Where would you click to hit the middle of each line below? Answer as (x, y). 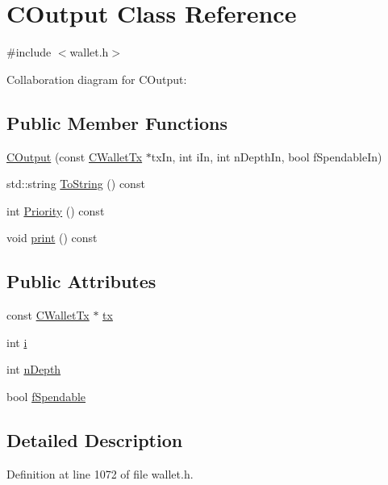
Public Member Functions (117, 122)
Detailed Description (95, 439)
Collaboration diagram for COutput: (97, 79)
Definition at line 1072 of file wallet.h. (100, 473)
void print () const (52, 238)
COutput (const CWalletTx (75, 156)
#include (29, 52)
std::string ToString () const (76, 184)
